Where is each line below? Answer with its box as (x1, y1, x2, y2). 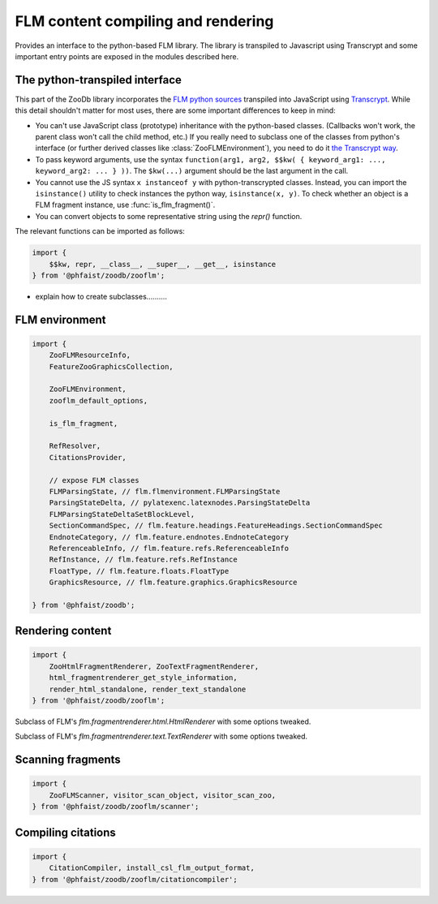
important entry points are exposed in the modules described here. (15, 51, 239, 61)
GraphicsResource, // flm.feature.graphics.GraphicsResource (49, 578, 298, 588)
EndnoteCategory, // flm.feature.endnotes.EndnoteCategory (49, 532, 290, 541)
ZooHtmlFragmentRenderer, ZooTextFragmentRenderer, (49, 661, 260, 671)
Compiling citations (15, 825, 117, 839)
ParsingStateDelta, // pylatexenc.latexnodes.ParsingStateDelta (49, 498, 311, 507)
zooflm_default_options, (49, 396, 148, 405)
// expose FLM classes (49, 476, 140, 484)
